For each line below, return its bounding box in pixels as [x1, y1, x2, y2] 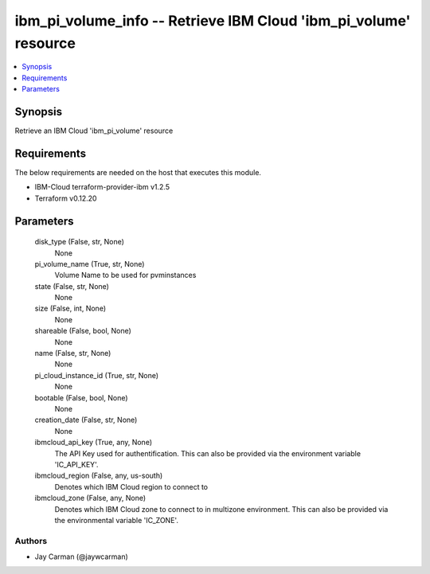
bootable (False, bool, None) [34, 392, 128, 402]
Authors [14, 535, 48, 546]
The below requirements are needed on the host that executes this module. [14, 167, 262, 177]
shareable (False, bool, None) [34, 326, 131, 336]
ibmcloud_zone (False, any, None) [34, 494, 147, 503]
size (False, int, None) [34, 303, 107, 314]
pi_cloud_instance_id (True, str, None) [34, 370, 159, 380]
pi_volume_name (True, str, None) [34, 259, 145, 268]
